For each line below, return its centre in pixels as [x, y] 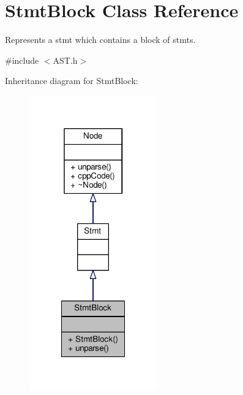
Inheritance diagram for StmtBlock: [72, 81]
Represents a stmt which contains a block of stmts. [100, 40]
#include [22, 60]
